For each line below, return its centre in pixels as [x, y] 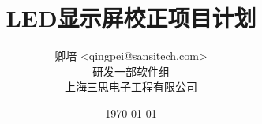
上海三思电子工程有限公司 [131, 86]
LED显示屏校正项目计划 [131, 18]
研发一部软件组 [131, 71]
